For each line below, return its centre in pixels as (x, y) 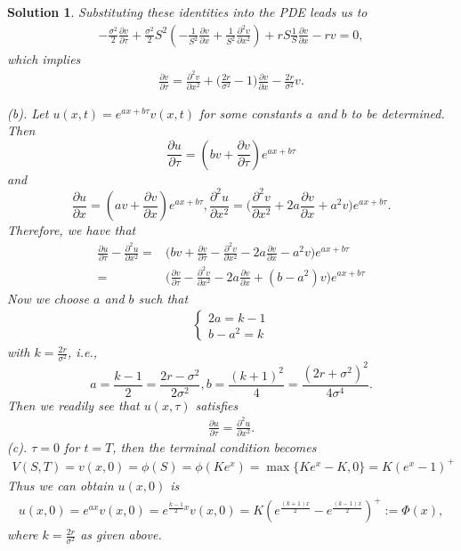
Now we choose (48, 298)
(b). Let (28, 113)
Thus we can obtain (61, 485)
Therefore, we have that (72, 230)
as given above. (121, 535)
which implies (44, 58)
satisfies (217, 405)
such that (163, 298)
